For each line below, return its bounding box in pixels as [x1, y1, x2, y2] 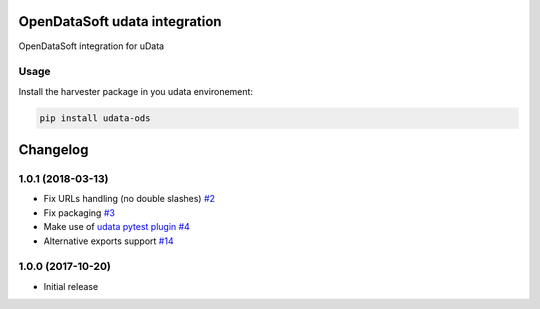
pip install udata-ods [39, 112, 151, 124]
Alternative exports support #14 [43, 235, 174, 247]
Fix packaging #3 [43, 206, 115, 219]
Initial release [43, 280, 99, 292]
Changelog [18, 141, 89, 159]
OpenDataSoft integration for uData [18, 40, 165, 52]
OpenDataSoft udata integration [18, 13, 222, 30]
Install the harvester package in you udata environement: [18, 85, 254, 97]
